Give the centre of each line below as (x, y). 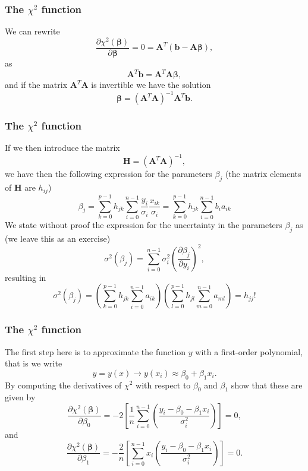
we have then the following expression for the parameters (109, 174)
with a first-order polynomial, (249, 351)
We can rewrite (32, 31)
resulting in (26, 277)
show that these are (267, 385)
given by (20, 397)
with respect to (163, 385)
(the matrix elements (263, 174)
